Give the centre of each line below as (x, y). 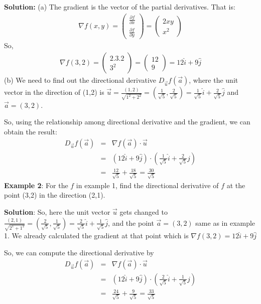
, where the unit (214, 80)
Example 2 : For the (36, 185)
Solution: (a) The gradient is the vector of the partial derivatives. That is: (120, 7)
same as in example (225, 222)
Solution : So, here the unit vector (57, 212)
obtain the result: (31, 131)
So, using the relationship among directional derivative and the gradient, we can (127, 122)
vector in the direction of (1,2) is (54, 92)
